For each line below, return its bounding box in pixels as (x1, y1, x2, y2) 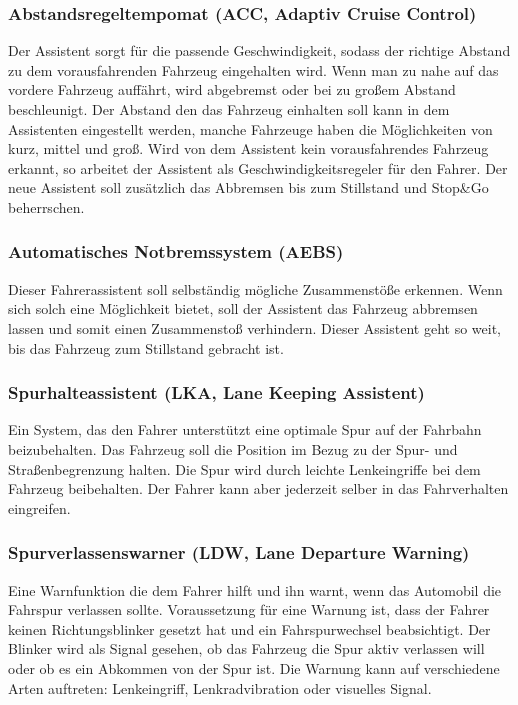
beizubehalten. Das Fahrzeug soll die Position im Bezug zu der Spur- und (8, 438, 458, 459)
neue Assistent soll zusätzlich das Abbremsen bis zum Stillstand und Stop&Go (8, 177, 489, 198)
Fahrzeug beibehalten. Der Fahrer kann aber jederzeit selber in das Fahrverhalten (8, 478, 509, 499)
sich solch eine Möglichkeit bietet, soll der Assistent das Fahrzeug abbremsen (8, 298, 478, 319)
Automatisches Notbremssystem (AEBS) (8, 239, 344, 264)
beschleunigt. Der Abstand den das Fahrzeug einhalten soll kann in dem (8, 99, 450, 119)
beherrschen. (8, 196, 85, 217)
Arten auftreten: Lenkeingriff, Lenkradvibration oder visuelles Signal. (8, 677, 432, 698)
